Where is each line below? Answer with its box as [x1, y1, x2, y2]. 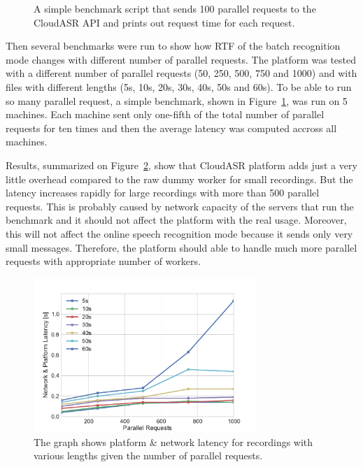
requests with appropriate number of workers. [6, 254, 201, 268]
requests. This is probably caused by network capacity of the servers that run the [6, 199, 354, 213]
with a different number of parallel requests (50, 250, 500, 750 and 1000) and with [6, 66, 357, 80]
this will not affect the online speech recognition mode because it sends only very [6, 226, 353, 240]
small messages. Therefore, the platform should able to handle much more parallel [6, 240, 357, 254]
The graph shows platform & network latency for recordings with [34, 434, 313, 449]
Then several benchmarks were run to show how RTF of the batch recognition [6, 38, 341, 53]
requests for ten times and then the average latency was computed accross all [6, 120, 337, 135]
